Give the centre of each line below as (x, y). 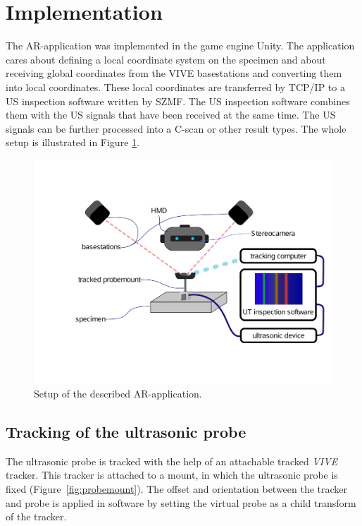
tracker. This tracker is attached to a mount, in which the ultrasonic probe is (172, 475)
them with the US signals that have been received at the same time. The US (171, 115)
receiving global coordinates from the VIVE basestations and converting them (174, 73)
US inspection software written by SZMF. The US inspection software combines (178, 101)
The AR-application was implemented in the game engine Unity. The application (180, 46)
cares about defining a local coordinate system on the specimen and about (166, 59)
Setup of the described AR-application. (118, 394)
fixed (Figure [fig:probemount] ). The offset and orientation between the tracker (177, 489)
